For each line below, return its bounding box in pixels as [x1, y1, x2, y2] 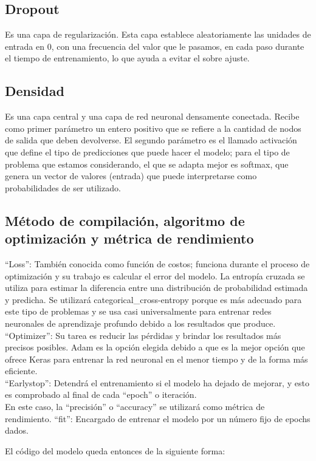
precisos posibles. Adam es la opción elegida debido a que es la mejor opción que [5, 341, 305, 353]
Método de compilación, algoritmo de [5, 211, 245, 230]
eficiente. [5, 364, 38, 377]
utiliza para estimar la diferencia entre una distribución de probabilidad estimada [5, 281, 308, 294]
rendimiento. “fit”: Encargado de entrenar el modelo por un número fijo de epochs [5, 412, 311, 425]
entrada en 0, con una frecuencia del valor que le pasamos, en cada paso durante [5, 39, 304, 52]
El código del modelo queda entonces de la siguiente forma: [5, 444, 225, 457]
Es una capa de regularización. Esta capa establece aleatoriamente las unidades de [5, 28, 311, 41]
